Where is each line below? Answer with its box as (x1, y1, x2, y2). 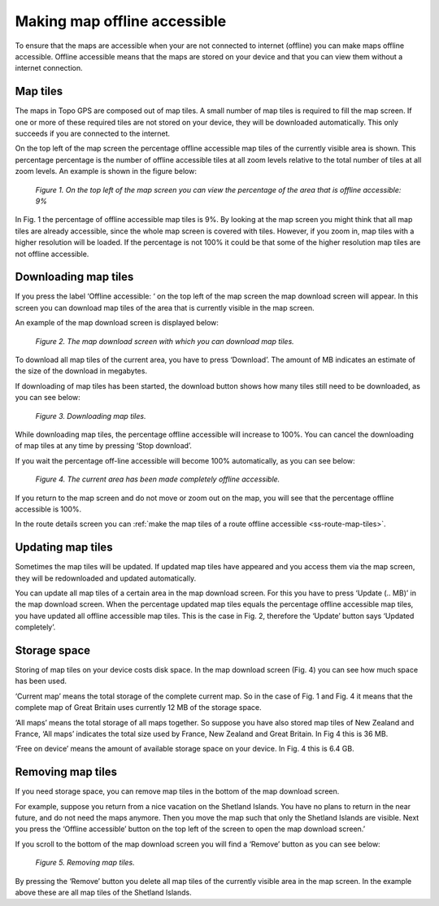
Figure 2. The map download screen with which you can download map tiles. (35, 336, 294, 346)
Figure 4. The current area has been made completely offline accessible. (35, 474, 280, 484)
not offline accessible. (15, 249, 89, 259)
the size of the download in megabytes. (15, 366, 148, 376)
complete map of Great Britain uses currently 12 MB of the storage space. (15, 703, 262, 712)
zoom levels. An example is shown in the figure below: (15, 167, 197, 176)
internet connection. (15, 63, 83, 73)
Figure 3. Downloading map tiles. (35, 411, 146, 420)
